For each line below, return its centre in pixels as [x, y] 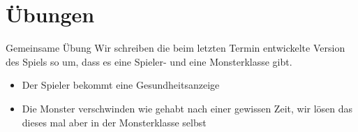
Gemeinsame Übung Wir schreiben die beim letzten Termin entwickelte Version [176, 48]
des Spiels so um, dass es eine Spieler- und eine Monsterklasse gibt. [149, 61]
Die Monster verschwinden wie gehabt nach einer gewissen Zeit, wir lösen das [187, 108]
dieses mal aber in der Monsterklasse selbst [114, 122]
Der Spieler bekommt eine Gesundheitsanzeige [121, 85]
